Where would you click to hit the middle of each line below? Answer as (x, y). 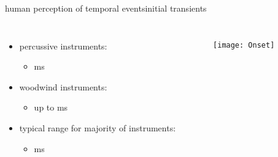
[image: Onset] (244, 45)
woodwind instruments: (63, 86)
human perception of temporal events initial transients (106, 8)
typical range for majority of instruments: (98, 127)
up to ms (51, 107)
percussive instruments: (63, 46)
